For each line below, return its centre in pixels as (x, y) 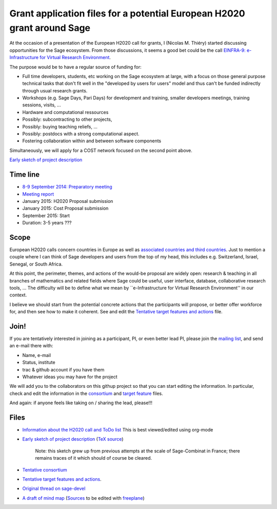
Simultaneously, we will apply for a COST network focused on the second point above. (101, 150)
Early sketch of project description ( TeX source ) (73, 439)
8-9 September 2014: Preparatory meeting (67, 187)
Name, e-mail (37, 355)
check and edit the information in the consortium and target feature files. (86, 393)
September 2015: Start (46, 215)
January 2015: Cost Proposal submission (65, 209)
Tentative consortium (45, 469)
